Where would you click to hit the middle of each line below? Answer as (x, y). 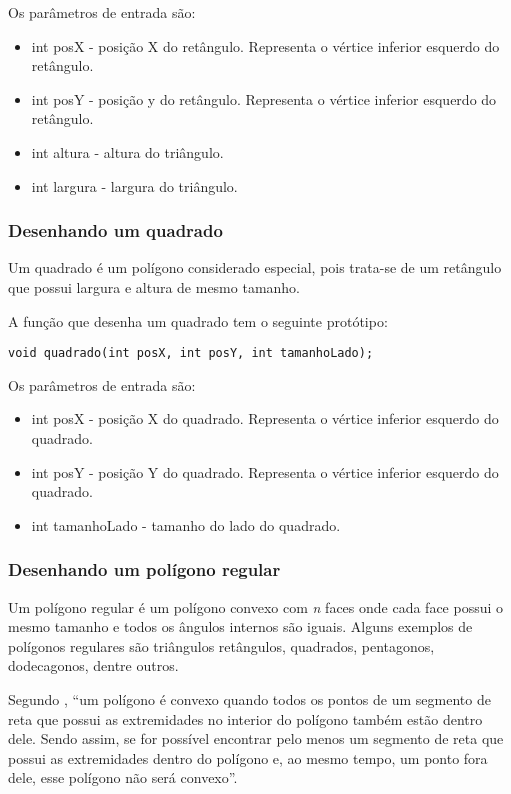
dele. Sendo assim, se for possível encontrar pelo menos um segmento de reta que (256, 738)
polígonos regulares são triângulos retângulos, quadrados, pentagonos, (221, 645)
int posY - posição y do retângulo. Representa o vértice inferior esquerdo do (264, 98)
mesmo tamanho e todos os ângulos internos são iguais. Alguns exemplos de (240, 626)
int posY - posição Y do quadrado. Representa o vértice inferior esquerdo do (265, 471)
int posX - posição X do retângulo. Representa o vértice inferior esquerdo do (265, 45)
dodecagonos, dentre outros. (93, 665)
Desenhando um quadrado (115, 230)
